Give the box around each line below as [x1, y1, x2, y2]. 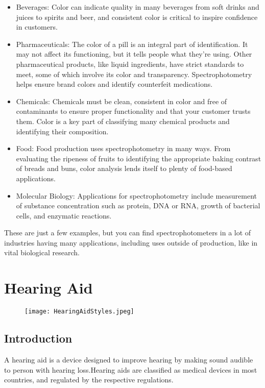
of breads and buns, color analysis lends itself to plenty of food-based [16, 163, 232, 174]
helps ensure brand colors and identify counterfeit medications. [16, 79, 213, 89]
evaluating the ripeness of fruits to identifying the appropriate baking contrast [16, 153, 261, 163]
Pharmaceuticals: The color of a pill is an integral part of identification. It [16, 38, 248, 49]
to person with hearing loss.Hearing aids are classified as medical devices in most [4, 364, 257, 375]
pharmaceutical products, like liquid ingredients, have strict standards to [16, 58, 244, 69]
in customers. [16, 21, 58, 32]
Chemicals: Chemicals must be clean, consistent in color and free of [16, 95, 227, 106]
